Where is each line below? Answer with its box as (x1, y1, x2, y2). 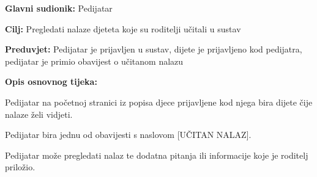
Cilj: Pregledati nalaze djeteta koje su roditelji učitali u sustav (5, 22, 241, 35)
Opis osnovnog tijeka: (5, 75, 97, 88)
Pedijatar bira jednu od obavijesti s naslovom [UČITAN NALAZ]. (5, 128, 252, 141)
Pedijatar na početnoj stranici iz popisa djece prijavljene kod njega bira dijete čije (5, 95, 313, 108)
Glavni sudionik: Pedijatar (5, 2, 113, 14)
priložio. (5, 161, 35, 173)
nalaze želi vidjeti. (5, 107, 73, 120)
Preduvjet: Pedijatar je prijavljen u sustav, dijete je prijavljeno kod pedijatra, (5, 43, 302, 56)
